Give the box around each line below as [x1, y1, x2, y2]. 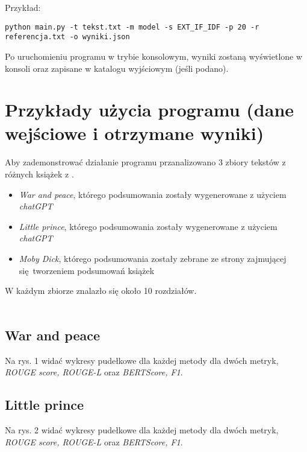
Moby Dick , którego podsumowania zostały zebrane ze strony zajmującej [19, 252, 287, 264]
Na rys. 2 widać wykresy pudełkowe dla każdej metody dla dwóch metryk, [5, 423, 279, 436]
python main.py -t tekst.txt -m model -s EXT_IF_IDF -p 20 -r [5, 22, 259, 31]
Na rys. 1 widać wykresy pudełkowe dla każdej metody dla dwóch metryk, [5, 354, 279, 366]
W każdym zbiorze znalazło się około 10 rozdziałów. [5, 284, 197, 297]
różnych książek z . [5, 168, 74, 180]
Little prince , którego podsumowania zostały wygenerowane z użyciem [19, 220, 278, 232]
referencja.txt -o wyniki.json [5, 33, 130, 42]
